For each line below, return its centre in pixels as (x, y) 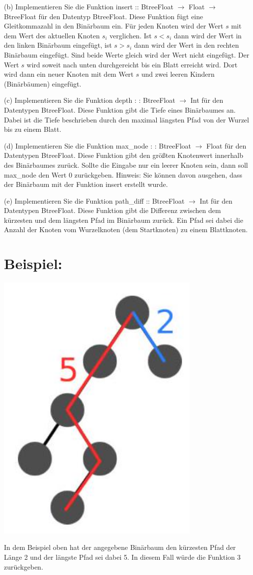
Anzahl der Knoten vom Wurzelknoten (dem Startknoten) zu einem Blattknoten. (126, 229)
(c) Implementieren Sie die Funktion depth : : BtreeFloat (90, 100)
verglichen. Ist (131, 35)
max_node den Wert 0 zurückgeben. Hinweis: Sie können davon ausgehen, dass (123, 174)
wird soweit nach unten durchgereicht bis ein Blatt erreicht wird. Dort (132, 64)
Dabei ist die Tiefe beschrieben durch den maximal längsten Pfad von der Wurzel (126, 119)
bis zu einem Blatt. (33, 129)
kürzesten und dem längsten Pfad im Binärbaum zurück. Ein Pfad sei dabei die (124, 220)
